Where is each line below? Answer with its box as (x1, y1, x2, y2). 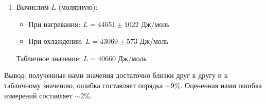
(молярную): (58, 2, 98, 12)
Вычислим (16, 2, 49, 12)
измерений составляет (4, 90, 73, 100)
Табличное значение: (16, 53, 81, 63)
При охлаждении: (28, 36, 83, 46)
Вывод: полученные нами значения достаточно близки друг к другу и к (4, 70, 228, 81)
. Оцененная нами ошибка (180, 80, 262, 90)
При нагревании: (28, 18, 81, 29)
